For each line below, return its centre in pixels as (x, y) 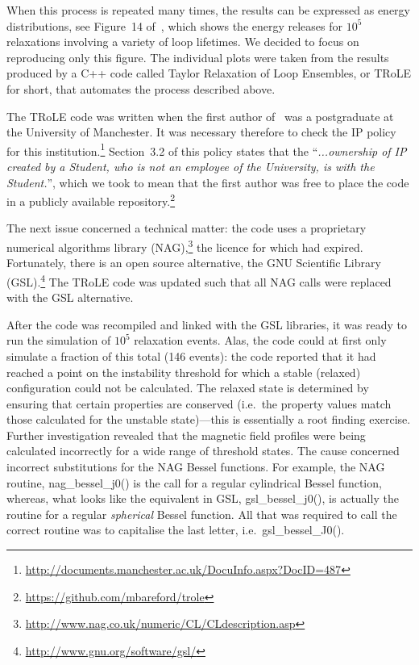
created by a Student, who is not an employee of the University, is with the (191, 166)
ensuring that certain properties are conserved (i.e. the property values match (199, 403)
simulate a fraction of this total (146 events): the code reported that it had (191, 356)
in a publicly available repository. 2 (91, 200)
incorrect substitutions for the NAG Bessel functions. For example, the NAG (196, 467)
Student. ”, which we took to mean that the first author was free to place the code (208, 182)
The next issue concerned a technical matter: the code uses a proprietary (187, 228)
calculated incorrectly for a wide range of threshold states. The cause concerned (203, 451)
